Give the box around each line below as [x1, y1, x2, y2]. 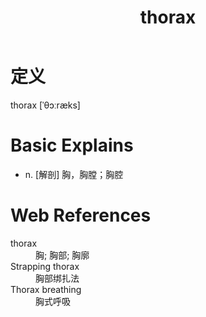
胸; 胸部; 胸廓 [35, 249, 90, 261]
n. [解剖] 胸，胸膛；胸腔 [24, 168, 124, 180]
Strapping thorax [10, 260, 80, 272]
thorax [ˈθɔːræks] [10, 99, 81, 111]
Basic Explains [10, 134, 134, 157]
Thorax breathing [10, 283, 82, 295]
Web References [10, 204, 152, 227]
